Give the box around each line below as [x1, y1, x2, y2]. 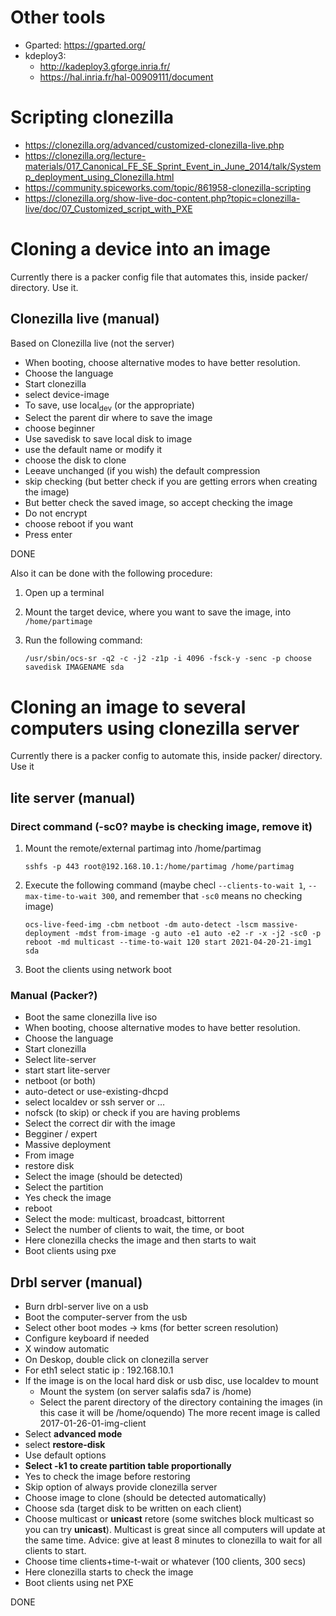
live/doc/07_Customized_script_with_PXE [24, 202, 193, 215]
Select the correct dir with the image [24, 1117, 176, 1130]
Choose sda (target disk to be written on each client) [24, 1502, 243, 1515]
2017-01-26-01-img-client [39, 1417, 147, 1430]
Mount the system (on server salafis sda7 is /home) [39, 1386, 252, 1398]
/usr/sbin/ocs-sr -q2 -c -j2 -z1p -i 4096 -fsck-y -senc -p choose [24, 654, 312, 664]
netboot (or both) [24, 1075, 97, 1087]
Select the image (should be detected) [24, 1171, 183, 1183]
